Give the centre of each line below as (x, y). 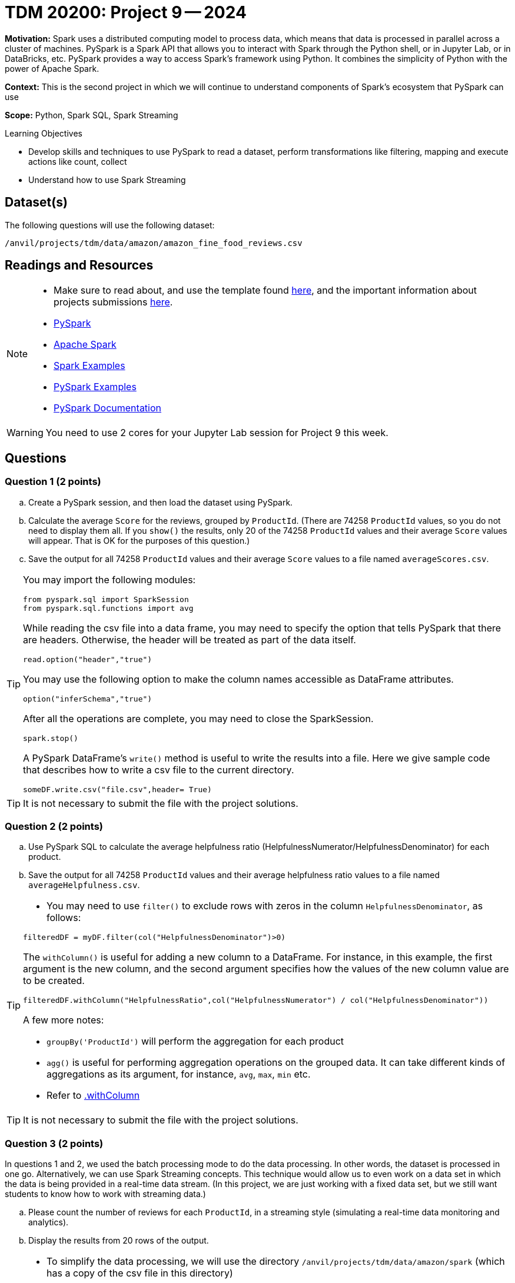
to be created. (54, 981)
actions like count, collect (78, 161)
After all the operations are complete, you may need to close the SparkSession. (198, 718)
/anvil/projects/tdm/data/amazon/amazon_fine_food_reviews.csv (154, 243)
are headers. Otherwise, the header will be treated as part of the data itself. (190, 639)
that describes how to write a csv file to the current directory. (159, 770)
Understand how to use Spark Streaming (107, 180)
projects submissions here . (113, 302)
